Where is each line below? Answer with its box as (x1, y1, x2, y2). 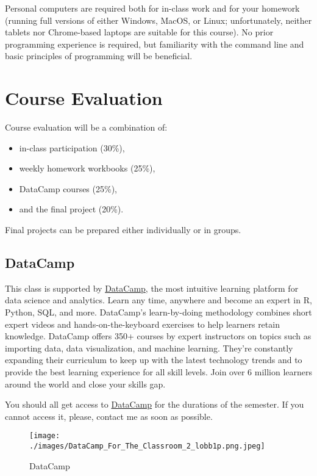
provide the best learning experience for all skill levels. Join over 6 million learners (5, 366, 312, 378)
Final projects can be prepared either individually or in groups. (5, 223, 241, 236)
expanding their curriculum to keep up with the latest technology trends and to (5, 353, 302, 366)
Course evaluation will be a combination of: (5, 121, 168, 134)
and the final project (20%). (19, 203, 124, 215)
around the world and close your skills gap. (5, 377, 166, 390)
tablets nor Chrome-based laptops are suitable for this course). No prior (5, 26, 274, 38)
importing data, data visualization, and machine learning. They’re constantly (5, 341, 293, 354)
